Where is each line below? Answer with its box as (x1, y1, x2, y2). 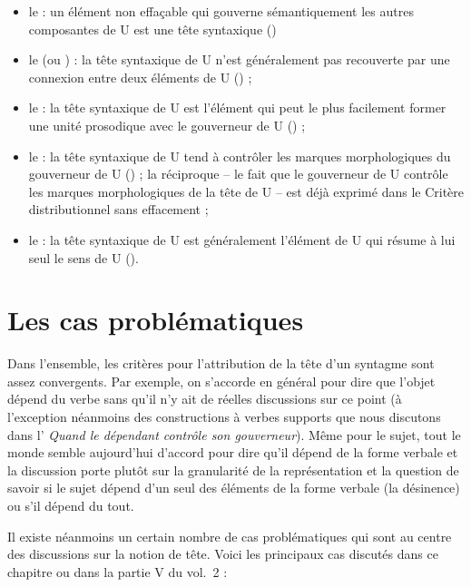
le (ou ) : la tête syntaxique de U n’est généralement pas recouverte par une (28, 50, 450, 69)
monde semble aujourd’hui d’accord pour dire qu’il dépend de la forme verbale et (7, 443, 458, 462)
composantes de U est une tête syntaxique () (28, 19, 277, 38)
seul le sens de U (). (28, 248, 139, 267)
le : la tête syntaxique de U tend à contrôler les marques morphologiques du (28, 146, 451, 165)
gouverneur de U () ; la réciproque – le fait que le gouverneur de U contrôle (28, 164, 448, 183)
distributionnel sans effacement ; (28, 200, 209, 219)
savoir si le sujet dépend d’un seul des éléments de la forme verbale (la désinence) (7, 478, 460, 497)
